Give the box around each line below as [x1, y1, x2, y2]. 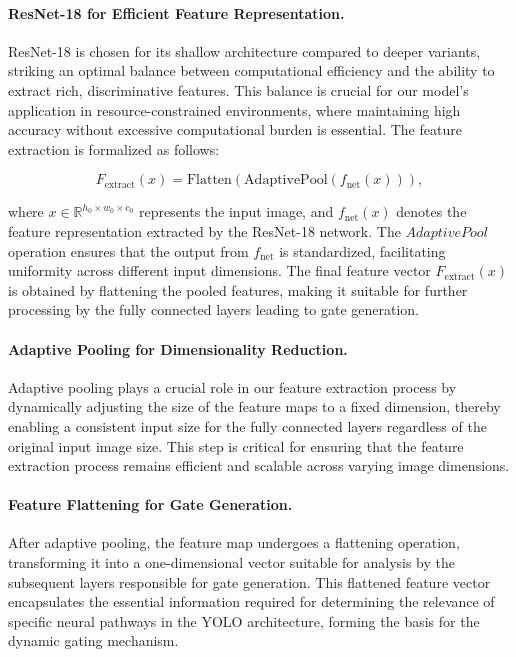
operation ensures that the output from [8, 240, 249, 261]
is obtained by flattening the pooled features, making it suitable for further [8, 279, 468, 300]
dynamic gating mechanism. [8, 630, 179, 651]
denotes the [396, 201, 467, 222]
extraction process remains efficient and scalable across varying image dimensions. [8, 455, 510, 476]
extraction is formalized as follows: [8, 138, 220, 159]
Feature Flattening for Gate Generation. [8, 494, 293, 515]
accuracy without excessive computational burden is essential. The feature [8, 119, 462, 140]
